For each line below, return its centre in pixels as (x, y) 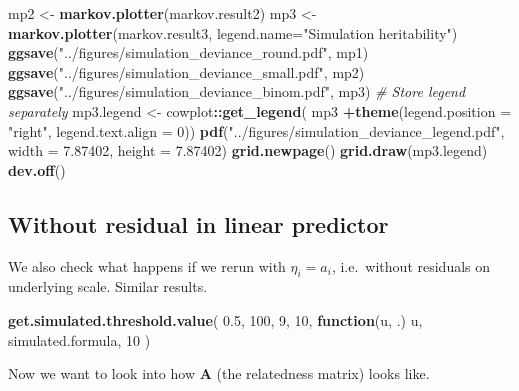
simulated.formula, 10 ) (79, 339)
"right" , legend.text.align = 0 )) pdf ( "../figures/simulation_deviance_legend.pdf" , (256, 130)
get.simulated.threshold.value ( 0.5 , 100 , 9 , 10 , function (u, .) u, (215, 319)
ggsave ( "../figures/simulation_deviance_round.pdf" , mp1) (188, 52)
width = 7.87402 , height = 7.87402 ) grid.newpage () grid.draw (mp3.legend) (248, 150)
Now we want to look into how (102, 373)
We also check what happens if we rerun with (147, 265)
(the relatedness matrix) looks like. (323, 373)
